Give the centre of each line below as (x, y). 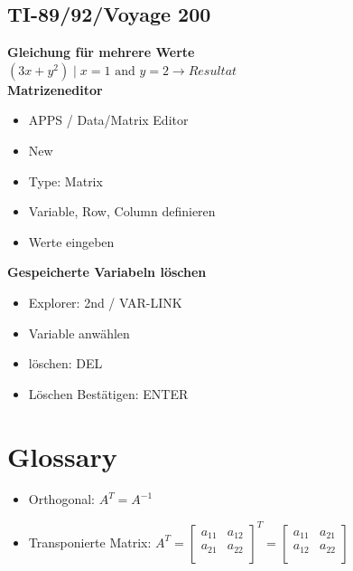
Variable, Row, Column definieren (122, 211)
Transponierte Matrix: (90, 542)
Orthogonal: (61, 499)
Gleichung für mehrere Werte (101, 52)
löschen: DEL (65, 363)
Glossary (62, 456)
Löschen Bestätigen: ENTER (108, 393)
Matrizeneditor (55, 89)
